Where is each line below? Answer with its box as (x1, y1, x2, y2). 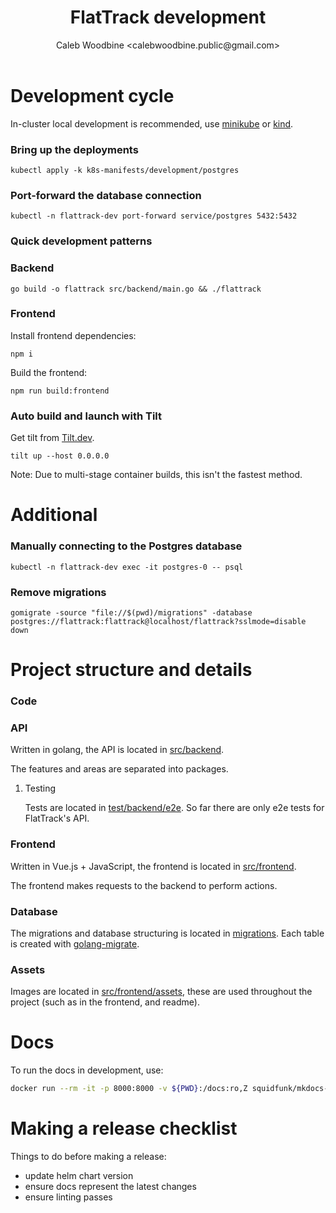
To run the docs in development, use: (10, 1064, 164, 1076)
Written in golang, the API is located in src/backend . (10, 744, 225, 756)
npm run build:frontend (10, 386, 110, 396)
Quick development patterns (10, 234, 153, 248)
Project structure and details (10, 659, 253, 681)
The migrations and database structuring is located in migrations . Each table (10, 927, 325, 939)
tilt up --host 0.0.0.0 (10, 451, 110, 461)
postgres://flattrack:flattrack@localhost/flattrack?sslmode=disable (10, 616, 307, 626)
